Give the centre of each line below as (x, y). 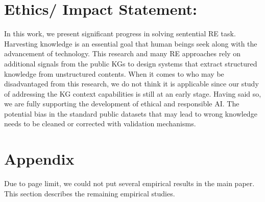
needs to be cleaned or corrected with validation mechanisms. (100, 124)
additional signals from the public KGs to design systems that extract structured (131, 63)
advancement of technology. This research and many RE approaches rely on (123, 53)
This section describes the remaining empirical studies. (90, 193)
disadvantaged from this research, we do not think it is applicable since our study (131, 84)
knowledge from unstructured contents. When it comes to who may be (114, 73)
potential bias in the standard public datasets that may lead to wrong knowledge (131, 113)
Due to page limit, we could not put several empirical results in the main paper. (129, 183)
